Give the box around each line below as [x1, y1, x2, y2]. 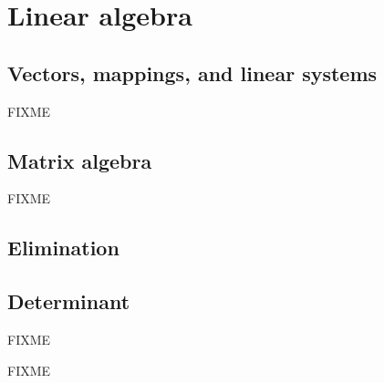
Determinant [7, 287, 130, 316]
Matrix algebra [7, 146, 152, 174]
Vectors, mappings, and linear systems [7, 58, 378, 87]
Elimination [7, 233, 119, 262]
